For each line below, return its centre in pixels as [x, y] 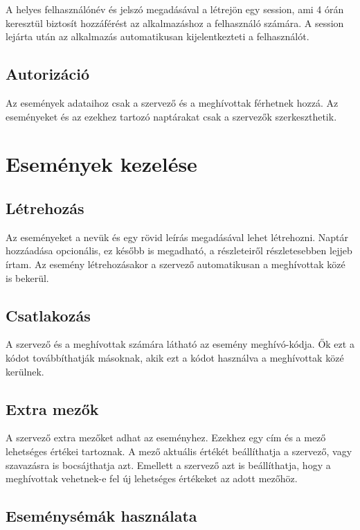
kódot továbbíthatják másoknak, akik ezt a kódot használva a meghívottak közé [175, 357]
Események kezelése [101, 164]
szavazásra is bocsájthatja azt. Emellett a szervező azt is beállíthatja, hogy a [168, 465]
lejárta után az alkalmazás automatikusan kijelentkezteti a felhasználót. [157, 36]
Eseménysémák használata [101, 516]
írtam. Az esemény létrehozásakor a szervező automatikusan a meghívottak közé [175, 264]
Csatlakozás [48, 315]
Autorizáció [48, 74]
